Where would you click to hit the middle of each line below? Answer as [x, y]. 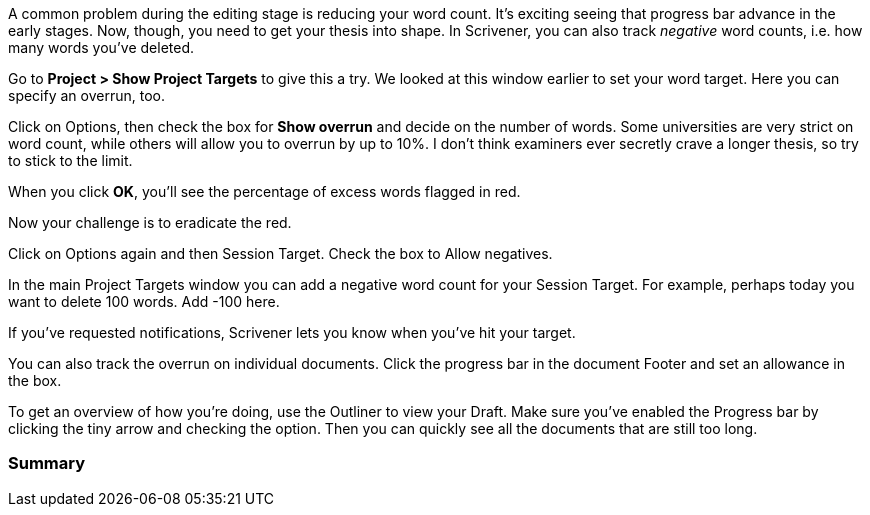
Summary [47, 463]
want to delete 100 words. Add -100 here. [144, 301]
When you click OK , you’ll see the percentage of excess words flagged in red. [264, 191]
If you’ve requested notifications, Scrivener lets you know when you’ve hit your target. [292, 332]
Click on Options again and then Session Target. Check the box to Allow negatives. [280, 253]
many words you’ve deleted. [101, 47]
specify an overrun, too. [86, 95]
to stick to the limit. [70, 160]
